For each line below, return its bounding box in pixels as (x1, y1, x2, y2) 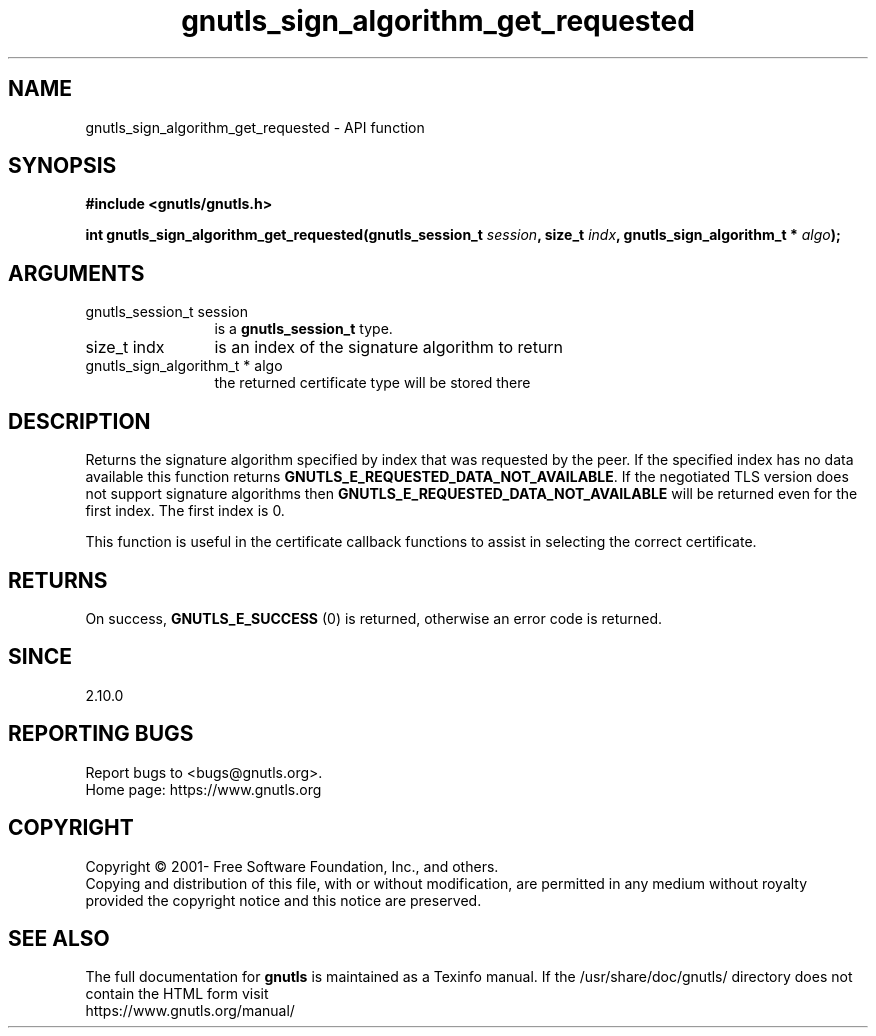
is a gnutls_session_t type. (214, 320, 393, 338)
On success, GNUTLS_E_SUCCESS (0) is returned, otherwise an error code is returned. (85, 609, 663, 627)
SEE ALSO (8, 925, 110, 951)
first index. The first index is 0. (85, 502, 285, 520)
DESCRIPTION (8, 408, 151, 434)
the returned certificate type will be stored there (214, 374, 531, 392)
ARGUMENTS (8, 260, 145, 286)
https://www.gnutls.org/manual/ (85, 1002, 295, 1020)
